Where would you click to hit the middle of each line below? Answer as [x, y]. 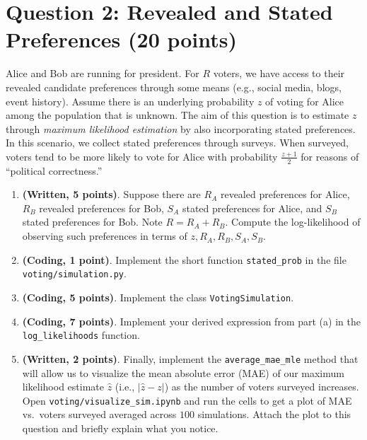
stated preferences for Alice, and [252, 208]
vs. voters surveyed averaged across [99, 414]
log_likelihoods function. [81, 335]
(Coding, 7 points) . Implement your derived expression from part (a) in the [191, 321]
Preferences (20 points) [122, 39]
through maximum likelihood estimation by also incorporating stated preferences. [181, 128]
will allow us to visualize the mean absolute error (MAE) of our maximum [183, 372]
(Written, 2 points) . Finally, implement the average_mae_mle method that [190, 358]
